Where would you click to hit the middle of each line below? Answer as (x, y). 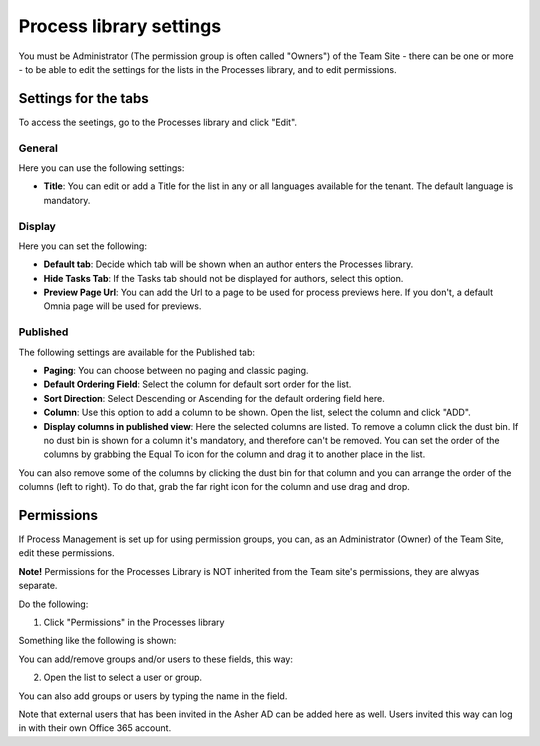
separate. (38, 586)
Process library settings (120, 26)
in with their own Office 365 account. (95, 728)
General (38, 148)
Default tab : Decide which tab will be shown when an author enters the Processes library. (228, 264)
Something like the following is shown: (97, 641)
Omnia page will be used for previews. (122, 306)
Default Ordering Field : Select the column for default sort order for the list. (197, 384)
